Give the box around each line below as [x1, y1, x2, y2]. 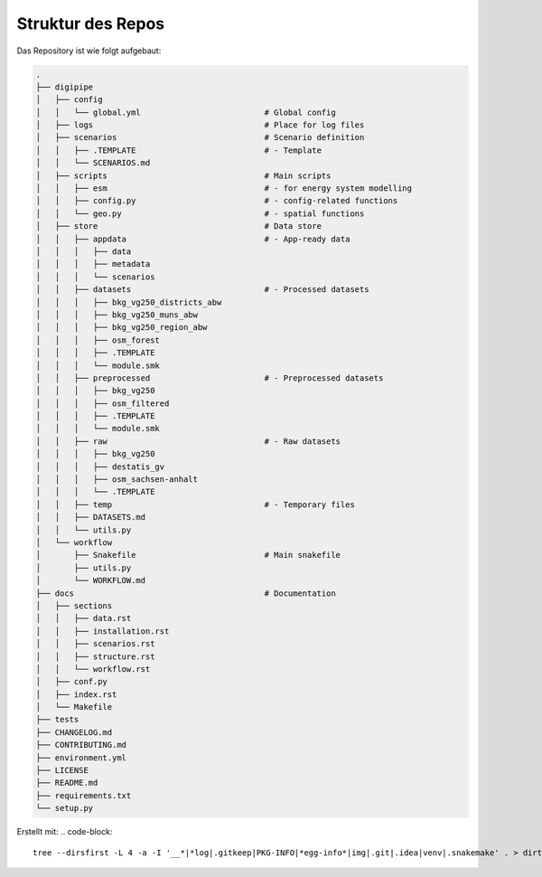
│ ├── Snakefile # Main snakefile [35, 550, 341, 561]
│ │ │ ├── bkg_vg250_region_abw [35, 322, 208, 333]
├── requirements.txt [35, 790, 132, 800]
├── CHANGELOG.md [35, 727, 113, 737]
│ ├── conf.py [35, 676, 108, 687]
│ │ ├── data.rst [35, 613, 132, 624]
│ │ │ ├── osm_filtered [35, 398, 170, 409]
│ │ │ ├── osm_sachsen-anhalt [35, 475, 199, 485]
